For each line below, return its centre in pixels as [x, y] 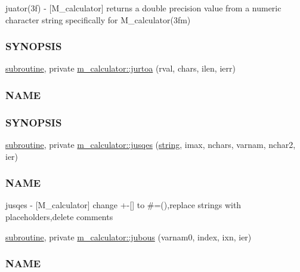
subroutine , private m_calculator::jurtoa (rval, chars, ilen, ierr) [120, 68]
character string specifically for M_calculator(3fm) [98, 19]
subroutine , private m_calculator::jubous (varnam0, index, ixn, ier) [129, 237]
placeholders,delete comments [59, 217]
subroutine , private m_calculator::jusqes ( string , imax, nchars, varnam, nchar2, [151, 145]
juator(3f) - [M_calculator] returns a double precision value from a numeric [143, 8]
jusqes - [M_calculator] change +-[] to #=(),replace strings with [123, 205]
